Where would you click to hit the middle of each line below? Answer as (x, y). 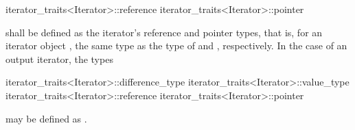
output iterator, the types (59, 58)
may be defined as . (46, 118)
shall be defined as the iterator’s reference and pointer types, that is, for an (164, 32)
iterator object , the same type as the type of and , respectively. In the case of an (176, 45)
